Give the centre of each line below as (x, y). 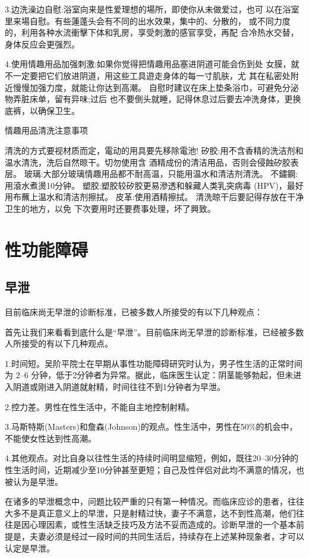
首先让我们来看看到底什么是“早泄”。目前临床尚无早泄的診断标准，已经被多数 (154, 332)
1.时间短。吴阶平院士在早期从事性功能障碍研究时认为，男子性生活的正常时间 (154, 363)
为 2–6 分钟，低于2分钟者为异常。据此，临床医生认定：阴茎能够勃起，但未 (149, 375)
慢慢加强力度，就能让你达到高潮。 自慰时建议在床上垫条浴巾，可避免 (147, 87)
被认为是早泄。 (34, 481)
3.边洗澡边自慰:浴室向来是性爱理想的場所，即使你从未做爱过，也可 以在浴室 (152, 9)
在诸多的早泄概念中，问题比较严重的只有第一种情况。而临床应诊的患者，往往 (154, 501)
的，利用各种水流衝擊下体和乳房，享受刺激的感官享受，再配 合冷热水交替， (152, 32)
